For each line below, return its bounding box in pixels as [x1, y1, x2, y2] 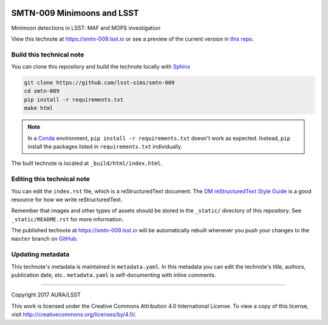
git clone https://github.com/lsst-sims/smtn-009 [24, 79, 175, 86]
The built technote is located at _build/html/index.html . [11, 159, 163, 167]
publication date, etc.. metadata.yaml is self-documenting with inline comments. [11, 271, 217, 278]
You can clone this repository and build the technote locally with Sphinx [11, 63, 191, 70]
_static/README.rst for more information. [11, 215, 124, 223]
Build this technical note [11, 50, 84, 59]
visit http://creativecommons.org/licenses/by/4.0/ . [11, 311, 137, 318]
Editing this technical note [11, 175, 91, 183]
